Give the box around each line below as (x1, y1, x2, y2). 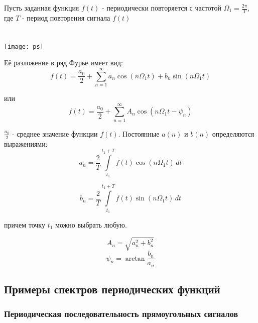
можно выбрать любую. (55, 220, 127, 230)
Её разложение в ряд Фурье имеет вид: (4, 57, 123, 68)
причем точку (4, 220, 45, 230)
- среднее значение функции (12, 128, 98, 139)
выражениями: (4, 138, 48, 149)
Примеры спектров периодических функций (4, 281, 220, 297)
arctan (125, 255, 145, 262)
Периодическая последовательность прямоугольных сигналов (4, 307, 238, 320)
